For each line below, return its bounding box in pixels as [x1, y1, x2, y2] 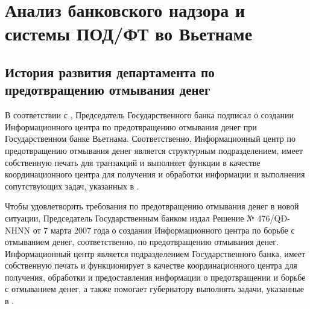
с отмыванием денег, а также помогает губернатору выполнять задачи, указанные [5, 282, 304, 295]
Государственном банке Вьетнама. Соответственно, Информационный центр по [5, 132, 296, 145]
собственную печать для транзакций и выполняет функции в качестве [5, 156, 261, 168]
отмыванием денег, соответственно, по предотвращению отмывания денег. [5, 235, 279, 248]
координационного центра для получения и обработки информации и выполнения [5, 168, 305, 180]
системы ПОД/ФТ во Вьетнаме [5, 21, 253, 46]
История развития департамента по [5, 62, 215, 81]
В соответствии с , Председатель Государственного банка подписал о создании [5, 109, 294, 121]
